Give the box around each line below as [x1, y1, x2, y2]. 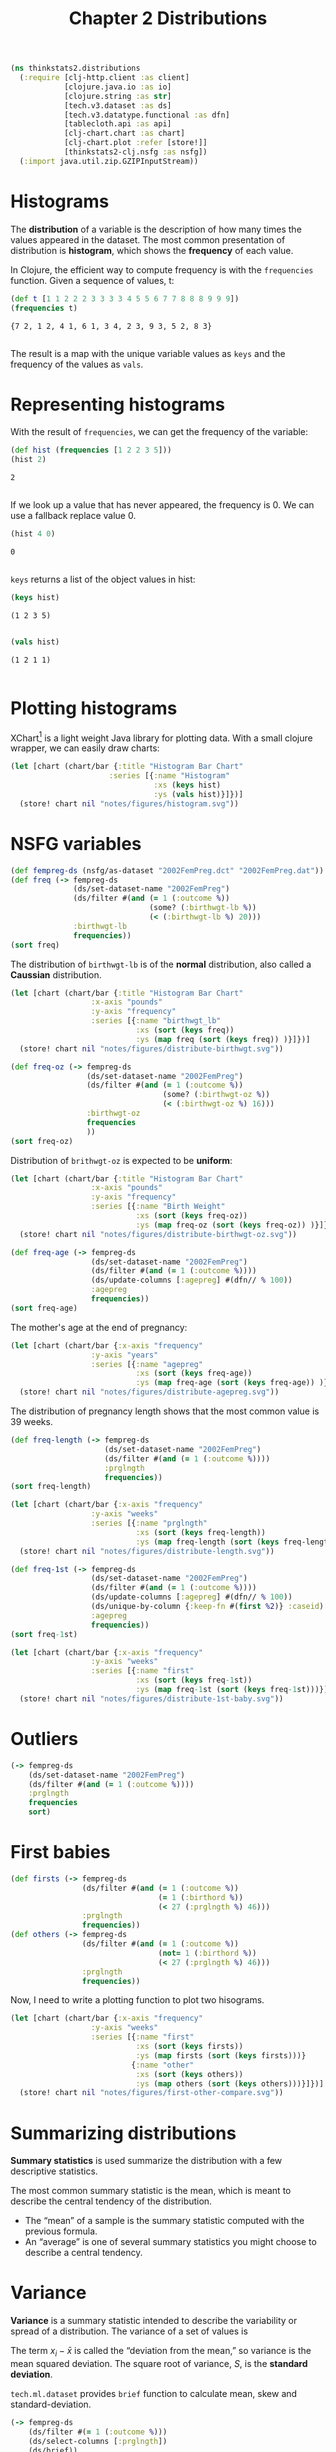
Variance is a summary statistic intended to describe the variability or [10, 2315, 298, 2327]
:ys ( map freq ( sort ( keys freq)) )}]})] [135, 1034, 311, 1044]
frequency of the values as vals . [10, 358, 144, 370]
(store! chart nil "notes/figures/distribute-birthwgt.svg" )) [19, 1043, 284, 1054]
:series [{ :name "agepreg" [90, 1359, 203, 1369]
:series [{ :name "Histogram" [108, 771, 230, 781]
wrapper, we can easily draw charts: [10, 742, 160, 754]
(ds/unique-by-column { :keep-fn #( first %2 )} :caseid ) [90, 1602, 325, 1612]
